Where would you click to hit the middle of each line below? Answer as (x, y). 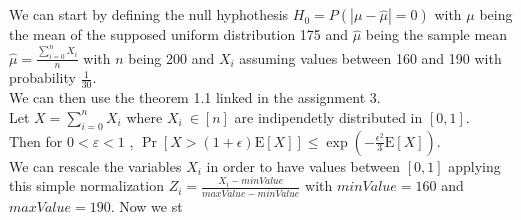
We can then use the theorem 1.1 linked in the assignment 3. (195, 97)
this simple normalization (86, 185)
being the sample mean (436, 34)
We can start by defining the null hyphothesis (149, 14)
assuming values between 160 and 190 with (370, 57)
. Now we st (146, 205)
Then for (36, 140)
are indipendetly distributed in (328, 116)
